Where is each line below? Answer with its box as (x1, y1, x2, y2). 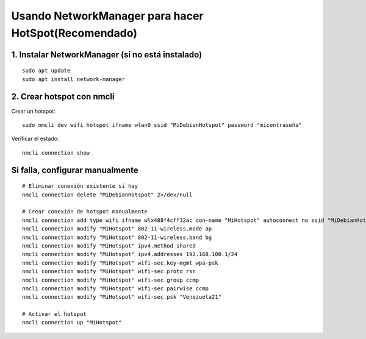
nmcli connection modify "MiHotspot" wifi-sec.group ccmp (22, 276, 199, 284)
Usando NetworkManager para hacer (11, 9, 204, 23)
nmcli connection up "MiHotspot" (22, 319, 122, 326)
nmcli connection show (22, 149, 90, 156)
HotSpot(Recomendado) (11, 26, 137, 40)
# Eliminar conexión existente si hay (22, 183, 138, 190)
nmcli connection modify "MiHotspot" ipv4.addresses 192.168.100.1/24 (22, 251, 238, 258)
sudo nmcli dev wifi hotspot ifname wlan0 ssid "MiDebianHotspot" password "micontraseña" (22, 122, 302, 129)
